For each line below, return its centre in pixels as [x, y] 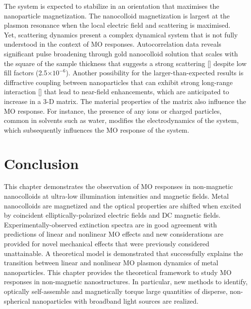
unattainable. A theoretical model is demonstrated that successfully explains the [124, 253]
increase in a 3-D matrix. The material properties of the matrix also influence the [125, 101]
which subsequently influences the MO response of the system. [97, 129]
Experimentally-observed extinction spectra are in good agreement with [110, 224]
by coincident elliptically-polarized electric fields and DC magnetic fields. [112, 215]
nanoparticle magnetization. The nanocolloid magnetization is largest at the [117, 15]
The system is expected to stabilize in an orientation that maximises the [112, 6]
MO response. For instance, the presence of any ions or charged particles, [113, 111]
